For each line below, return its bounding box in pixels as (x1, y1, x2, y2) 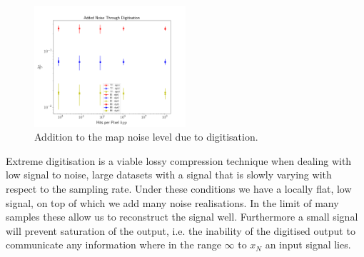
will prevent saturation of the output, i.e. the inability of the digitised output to (6, 223, 355, 238)
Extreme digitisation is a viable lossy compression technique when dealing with (6, 153, 352, 168)
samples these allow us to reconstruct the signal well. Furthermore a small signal (6, 209, 358, 224)
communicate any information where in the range (6, 237, 221, 252)
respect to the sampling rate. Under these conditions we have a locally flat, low (6, 181, 352, 196)
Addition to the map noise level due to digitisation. (34, 129, 258, 144)
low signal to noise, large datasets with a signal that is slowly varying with (6, 167, 332, 182)
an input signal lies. (265, 237, 351, 252)
